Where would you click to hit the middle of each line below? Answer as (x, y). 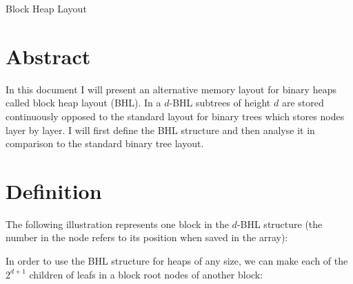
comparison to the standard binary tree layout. (105, 143)
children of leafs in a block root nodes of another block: (146, 274)
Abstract (48, 56)
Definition (54, 190)
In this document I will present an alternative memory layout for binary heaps (171, 89)
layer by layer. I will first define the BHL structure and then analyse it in (160, 130)
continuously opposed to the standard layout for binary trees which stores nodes (175, 116)
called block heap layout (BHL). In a (83, 103)
